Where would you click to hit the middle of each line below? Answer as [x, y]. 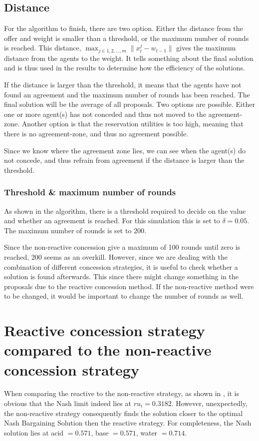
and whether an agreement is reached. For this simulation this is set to [112, 220]
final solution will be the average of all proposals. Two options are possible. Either [129, 104]
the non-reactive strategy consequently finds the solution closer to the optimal [124, 413]
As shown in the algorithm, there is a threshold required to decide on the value [125, 211]
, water [147, 432]
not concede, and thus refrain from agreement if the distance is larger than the [124, 160]
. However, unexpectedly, [209, 403]
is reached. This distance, [43, 48]
